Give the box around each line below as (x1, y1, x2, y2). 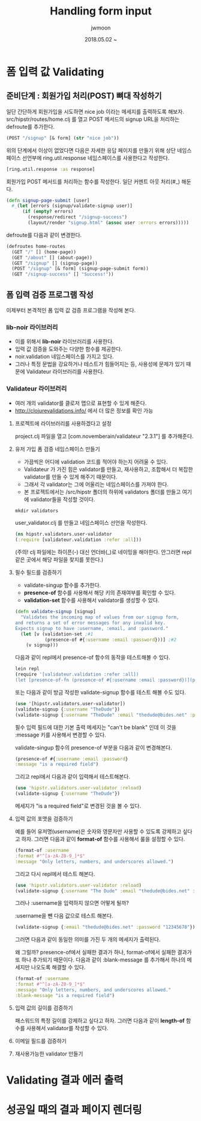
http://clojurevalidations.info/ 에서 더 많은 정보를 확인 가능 (14, 407, 154, 414)
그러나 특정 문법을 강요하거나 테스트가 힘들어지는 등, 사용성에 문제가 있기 (14, 360, 185, 368)
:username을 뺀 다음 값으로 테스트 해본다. (14, 912, 113, 919)
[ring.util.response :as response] (6, 166, 95, 172)
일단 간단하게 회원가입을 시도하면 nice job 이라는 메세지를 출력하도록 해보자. (6, 108, 185, 115)
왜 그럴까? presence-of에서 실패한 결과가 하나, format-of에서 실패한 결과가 (14, 949, 192, 956)
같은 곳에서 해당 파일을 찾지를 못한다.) (14, 556, 104, 563)
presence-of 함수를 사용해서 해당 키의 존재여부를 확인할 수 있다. (23, 589, 176, 596)
